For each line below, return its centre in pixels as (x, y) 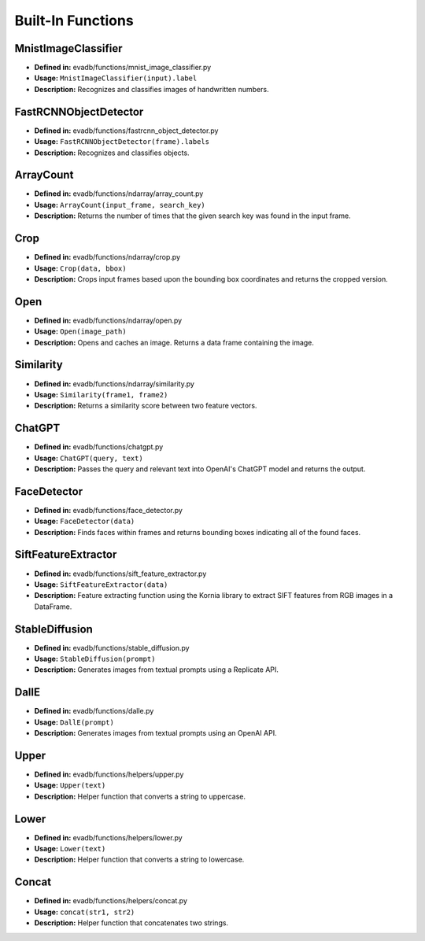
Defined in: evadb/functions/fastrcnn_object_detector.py (126, 131)
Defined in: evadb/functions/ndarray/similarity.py (114, 384)
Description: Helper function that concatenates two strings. (131, 923)
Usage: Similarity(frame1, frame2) (101, 394)
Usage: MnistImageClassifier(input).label (116, 78)
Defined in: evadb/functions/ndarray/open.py (108, 320)
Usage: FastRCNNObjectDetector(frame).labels (122, 142)
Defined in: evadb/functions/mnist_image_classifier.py (123, 68)
